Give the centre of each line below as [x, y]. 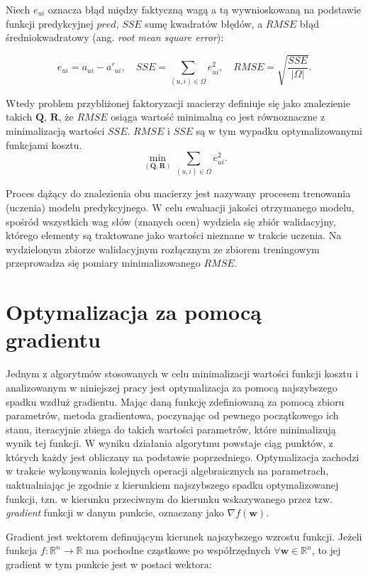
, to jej [326, 550]
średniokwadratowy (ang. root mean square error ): [115, 37]
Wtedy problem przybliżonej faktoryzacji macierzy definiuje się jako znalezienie [178, 103]
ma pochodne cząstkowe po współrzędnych [178, 550]
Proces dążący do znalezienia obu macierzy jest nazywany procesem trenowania [178, 193]
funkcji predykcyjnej [50, 23]
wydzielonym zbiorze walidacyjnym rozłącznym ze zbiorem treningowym [163, 249]
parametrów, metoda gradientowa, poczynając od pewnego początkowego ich [172, 415]
